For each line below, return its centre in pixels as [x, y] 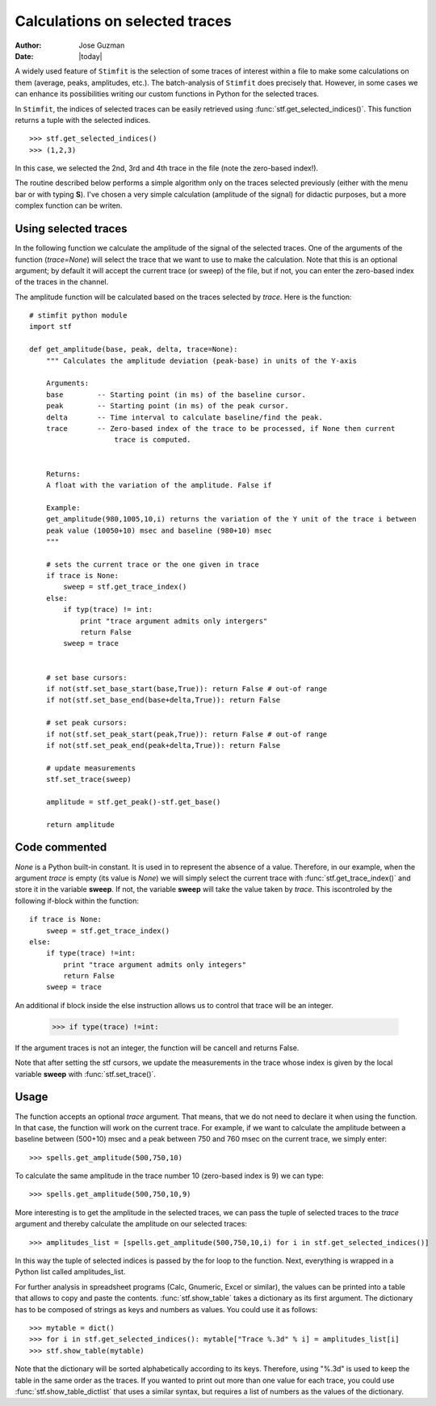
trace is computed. [153, 440]
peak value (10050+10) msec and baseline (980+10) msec [159, 530]
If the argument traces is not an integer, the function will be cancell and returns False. [157, 1048]
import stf [51, 327]
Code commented [61, 848]
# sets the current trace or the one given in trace [153, 564]
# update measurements [91, 768]
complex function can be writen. [69, 205]
